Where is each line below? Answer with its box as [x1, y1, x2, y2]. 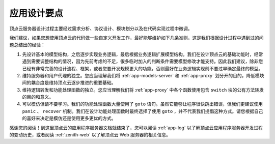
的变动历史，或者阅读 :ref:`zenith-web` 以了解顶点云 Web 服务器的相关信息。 [9, 132, 171, 138]
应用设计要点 [9, 8, 64, 19]
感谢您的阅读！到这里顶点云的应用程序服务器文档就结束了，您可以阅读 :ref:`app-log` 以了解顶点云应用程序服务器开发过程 [9, 125, 263, 131]
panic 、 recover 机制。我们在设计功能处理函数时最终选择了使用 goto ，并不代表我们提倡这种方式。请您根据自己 [22, 108, 263, 114]
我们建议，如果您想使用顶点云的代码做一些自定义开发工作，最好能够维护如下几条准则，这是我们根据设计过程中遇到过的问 [9, 35, 264, 41]
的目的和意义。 [22, 94, 53, 100]
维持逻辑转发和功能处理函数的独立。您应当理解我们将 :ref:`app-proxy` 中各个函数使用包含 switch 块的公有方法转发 [22, 87, 264, 93]
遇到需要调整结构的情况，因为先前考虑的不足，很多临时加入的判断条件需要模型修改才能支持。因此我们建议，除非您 [22, 59, 263, 65]
